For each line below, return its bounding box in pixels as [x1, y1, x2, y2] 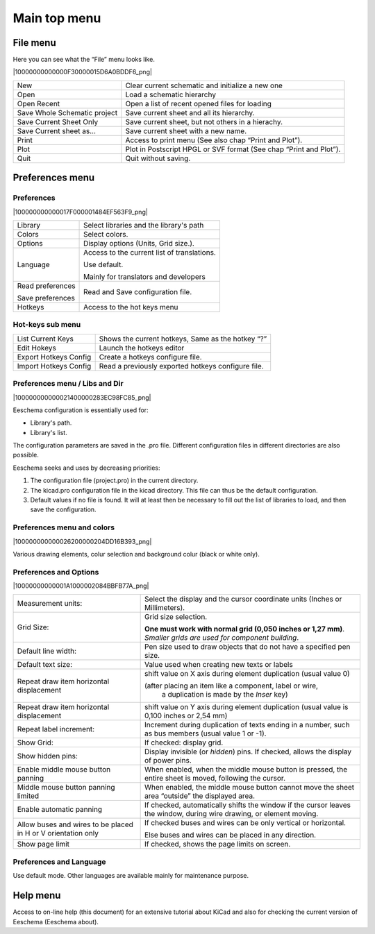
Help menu [12, 890, 61, 901]
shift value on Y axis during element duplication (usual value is [144, 702, 349, 712]
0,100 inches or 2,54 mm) [144, 711, 228, 721]
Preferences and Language [12, 857, 107, 867]
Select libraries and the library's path [83, 221, 204, 230]
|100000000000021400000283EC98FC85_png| [12, 393, 152, 402]
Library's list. [30, 428, 67, 436]
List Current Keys [17, 334, 74, 343]
